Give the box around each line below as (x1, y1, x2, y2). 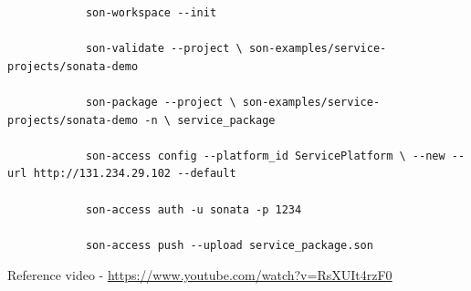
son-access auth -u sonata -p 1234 (85, 203, 302, 216)
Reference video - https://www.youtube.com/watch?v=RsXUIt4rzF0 (7, 265, 392, 285)
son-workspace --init (85, 6, 217, 19)
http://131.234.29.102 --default (33, 167, 236, 181)
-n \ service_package (144, 113, 276, 127)
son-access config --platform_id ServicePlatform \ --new (85, 149, 445, 162)
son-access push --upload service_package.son (85, 238, 373, 252)
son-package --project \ (85, 95, 236, 109)
